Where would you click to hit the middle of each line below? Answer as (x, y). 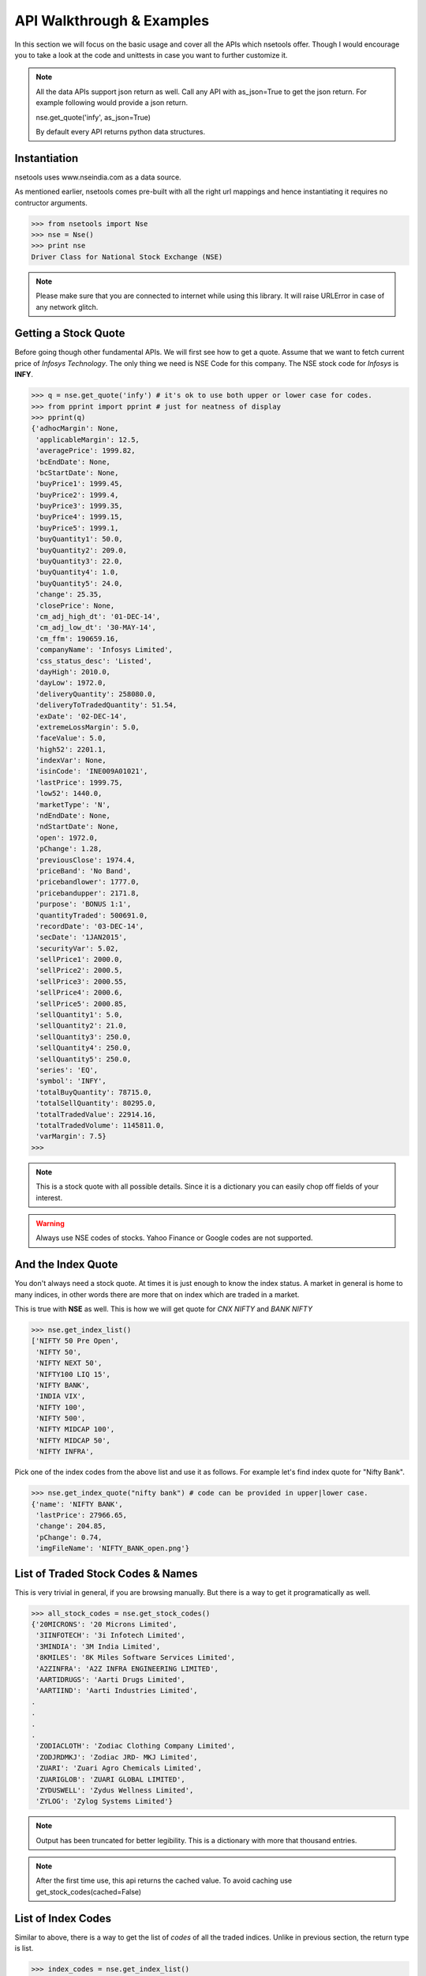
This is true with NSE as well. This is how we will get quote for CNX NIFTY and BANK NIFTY (164, 1309)
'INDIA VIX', (61, 1396)
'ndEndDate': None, (73, 816)
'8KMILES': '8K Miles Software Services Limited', (136, 1657)
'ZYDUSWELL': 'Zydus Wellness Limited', (115, 1790)
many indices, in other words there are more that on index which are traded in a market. (157, 1294)
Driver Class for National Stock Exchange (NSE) (127, 256)
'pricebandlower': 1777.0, (88, 882)
